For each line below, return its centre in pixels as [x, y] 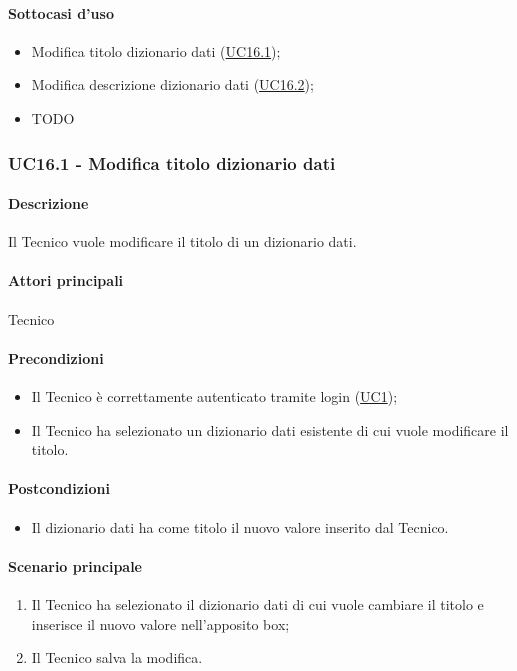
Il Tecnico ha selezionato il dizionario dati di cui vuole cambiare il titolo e [257, 603]
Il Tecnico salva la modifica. [117, 657]
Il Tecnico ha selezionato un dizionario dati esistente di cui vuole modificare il [270, 429]
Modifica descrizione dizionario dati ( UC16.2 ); [172, 84]
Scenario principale [75, 565]
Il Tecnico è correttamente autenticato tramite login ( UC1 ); [214, 396]
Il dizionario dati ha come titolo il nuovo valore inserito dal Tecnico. [240, 526]
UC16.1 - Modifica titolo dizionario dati [172, 162]
